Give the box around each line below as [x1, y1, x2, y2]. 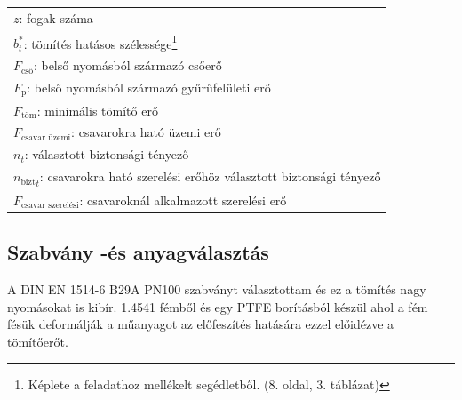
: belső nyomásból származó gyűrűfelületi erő [27, 77, 271, 96]
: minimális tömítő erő [36, 100, 158, 119]
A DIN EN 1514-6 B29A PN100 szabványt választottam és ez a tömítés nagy [7, 279, 426, 298]
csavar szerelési [21, 201, 79, 211]
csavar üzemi [21, 132, 71, 142]
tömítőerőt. [7, 332, 68, 350]
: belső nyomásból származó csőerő [33, 56, 222, 75]
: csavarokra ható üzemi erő [71, 123, 221, 141]
